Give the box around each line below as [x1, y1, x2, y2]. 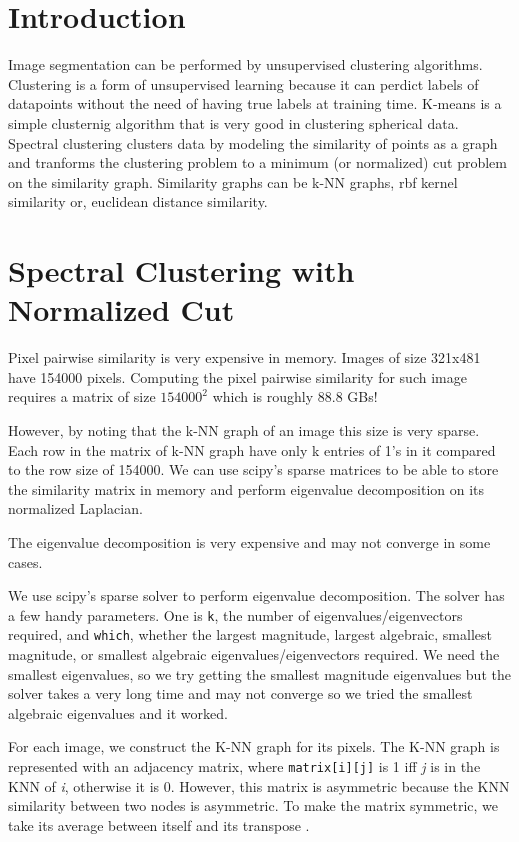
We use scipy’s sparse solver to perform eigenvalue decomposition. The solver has [8, 585, 505, 606]
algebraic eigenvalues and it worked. [8, 702, 228, 723]
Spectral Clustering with [8, 250, 355, 291]
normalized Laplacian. [8, 498, 143, 519]
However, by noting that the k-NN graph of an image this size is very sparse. [8, 419, 480, 440]
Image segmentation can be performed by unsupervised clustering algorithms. [8, 54, 483, 75]
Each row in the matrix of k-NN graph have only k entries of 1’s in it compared [8, 439, 496, 460]
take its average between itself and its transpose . [8, 814, 310, 835]
